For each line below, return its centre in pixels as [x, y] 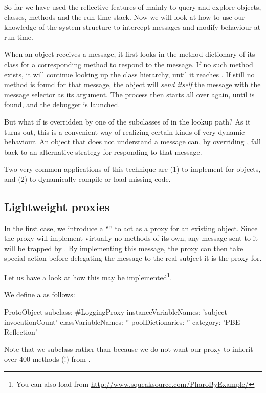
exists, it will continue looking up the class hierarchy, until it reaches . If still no [129, 74]
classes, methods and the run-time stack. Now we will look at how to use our [125, 17]
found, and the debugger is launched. [62, 104]
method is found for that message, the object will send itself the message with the [132, 84]
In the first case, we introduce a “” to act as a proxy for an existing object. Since [131, 228]
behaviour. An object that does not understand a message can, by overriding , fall [132, 142]
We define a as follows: [40, 294]
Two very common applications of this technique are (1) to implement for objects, [132, 169]
